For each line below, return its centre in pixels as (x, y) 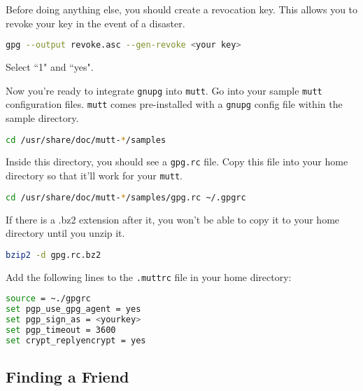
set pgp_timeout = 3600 (61, 330)
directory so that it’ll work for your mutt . (94, 176)
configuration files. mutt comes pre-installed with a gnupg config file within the (174, 104)
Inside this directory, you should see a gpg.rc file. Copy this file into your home (177, 162)
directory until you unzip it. (65, 233)
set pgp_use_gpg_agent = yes (73, 309)
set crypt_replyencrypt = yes (76, 340)
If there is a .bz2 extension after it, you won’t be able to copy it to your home (173, 219)
